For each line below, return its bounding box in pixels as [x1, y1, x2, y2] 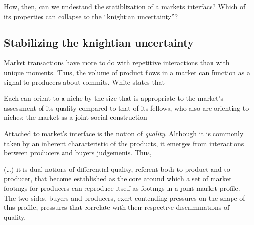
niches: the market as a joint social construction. [4, 112, 149, 122]
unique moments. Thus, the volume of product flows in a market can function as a [4, 67, 250, 77]
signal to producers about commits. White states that [4, 76, 165, 87]
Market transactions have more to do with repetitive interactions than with [4, 57, 230, 68]
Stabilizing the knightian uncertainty [4, 35, 194, 50]
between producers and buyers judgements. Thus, [4, 148, 152, 158]
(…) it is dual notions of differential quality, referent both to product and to [4, 164, 230, 174]
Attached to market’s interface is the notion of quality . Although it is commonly [4, 128, 244, 138]
